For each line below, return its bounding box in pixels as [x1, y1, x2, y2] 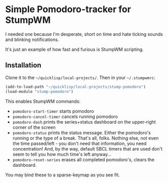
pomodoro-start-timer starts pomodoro [12, 108, 95, 114]
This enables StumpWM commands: [5, 98, 81, 104]
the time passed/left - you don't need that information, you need [12, 140, 147, 147]
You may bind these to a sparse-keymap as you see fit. [5, 171, 120, 178]
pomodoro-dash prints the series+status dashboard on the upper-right [12, 119, 156, 125]
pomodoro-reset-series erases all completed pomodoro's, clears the [12, 156, 155, 163]
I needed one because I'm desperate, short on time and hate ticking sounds [5, 31, 163, 37]
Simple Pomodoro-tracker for [5, 4, 132, 15]
